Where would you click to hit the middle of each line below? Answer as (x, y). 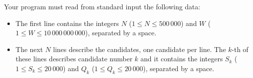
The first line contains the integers (67, 23)
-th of (240, 49)
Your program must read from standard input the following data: (102, 6)
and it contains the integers (182, 59)
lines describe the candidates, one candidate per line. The (139, 49)
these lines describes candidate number (74, 59)
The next (29, 49)
